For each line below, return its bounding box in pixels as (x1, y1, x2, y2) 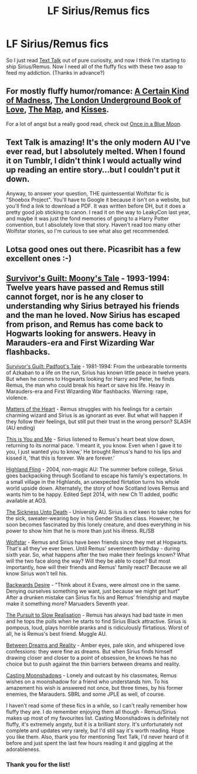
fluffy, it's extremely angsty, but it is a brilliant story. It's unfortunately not (6, 720, 183, 728)
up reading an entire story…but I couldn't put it (6, 165, 181, 175)
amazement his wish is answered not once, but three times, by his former (6, 684, 184, 691)
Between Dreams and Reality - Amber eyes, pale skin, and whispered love (6, 642, 185, 649)
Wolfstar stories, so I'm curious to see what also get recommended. (6, 227, 170, 234)
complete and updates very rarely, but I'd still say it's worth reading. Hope (6, 727, 185, 734)
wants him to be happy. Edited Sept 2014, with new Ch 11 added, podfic (6, 490, 179, 498)
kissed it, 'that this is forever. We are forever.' (6, 454, 115, 461)
